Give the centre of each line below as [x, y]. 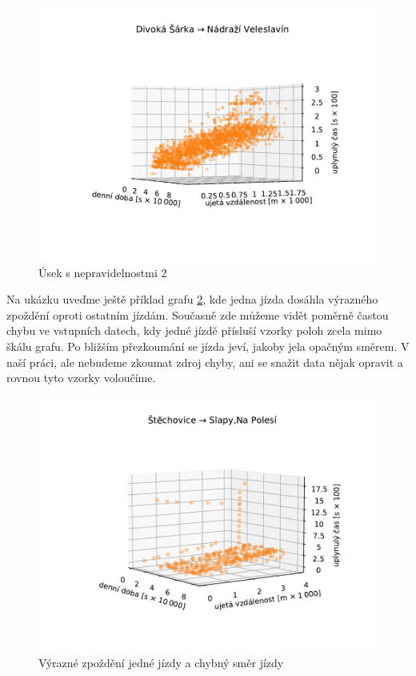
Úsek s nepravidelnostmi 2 [103, 272]
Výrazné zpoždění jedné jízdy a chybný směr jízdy [161, 663]
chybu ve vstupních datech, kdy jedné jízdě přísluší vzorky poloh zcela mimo [194, 330]
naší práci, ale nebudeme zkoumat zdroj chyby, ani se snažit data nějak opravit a [205, 362]
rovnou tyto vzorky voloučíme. [81, 378]
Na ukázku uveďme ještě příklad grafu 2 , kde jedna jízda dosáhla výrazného [192, 299]
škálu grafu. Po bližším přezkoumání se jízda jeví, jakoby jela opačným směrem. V [208, 346]
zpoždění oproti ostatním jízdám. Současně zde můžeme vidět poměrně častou [198, 314]
